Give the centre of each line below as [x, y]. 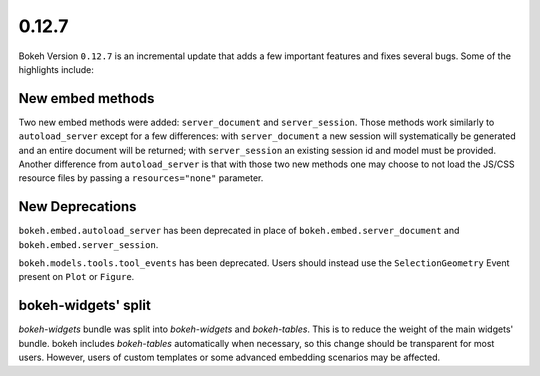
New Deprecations [77, 206]
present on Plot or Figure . [76, 277]
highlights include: [56, 69]
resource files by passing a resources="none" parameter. [141, 178]
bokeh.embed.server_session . [88, 244]
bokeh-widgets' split [85, 305]
